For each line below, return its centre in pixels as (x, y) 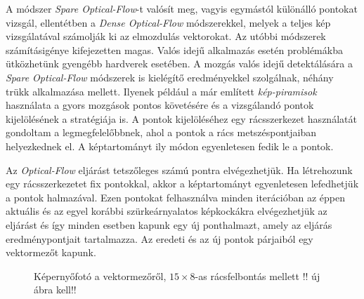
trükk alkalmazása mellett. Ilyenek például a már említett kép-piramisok (161, 91)
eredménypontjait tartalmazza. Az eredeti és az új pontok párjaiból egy (160, 238)
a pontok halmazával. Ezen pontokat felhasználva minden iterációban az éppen (175, 197)
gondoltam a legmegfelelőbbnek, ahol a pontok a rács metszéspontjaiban (161, 132)
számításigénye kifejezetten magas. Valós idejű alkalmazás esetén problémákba (174, 49)
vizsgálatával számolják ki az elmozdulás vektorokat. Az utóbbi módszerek (166, 36)
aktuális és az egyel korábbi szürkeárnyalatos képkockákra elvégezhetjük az (167, 211)
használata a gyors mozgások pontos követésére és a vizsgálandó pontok (160, 105)
